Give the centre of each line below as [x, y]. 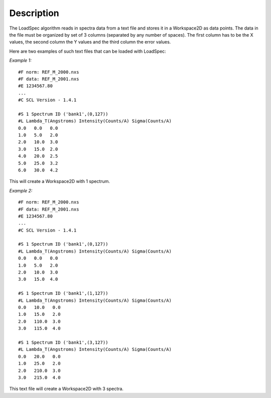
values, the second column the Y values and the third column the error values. [90, 42]
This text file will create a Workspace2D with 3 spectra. [66, 389]
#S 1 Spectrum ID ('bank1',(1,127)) [63, 293]
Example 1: [21, 61]
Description [34, 13]
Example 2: [21, 190]
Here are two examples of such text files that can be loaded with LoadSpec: [88, 51]
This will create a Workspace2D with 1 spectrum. [60, 181]
